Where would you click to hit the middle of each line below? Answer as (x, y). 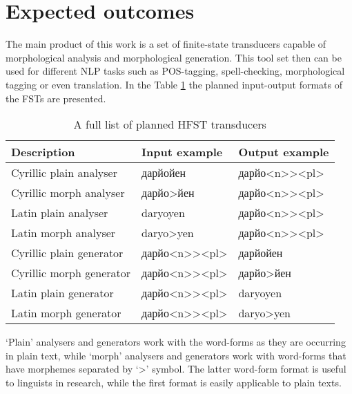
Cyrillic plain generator (67, 253)
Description (43, 152)
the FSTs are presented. (56, 98)
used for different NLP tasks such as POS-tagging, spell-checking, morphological (175, 71)
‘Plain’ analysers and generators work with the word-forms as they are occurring (176, 342)
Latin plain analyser (60, 213)
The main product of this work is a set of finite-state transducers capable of (166, 44)
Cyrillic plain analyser (64, 173)
